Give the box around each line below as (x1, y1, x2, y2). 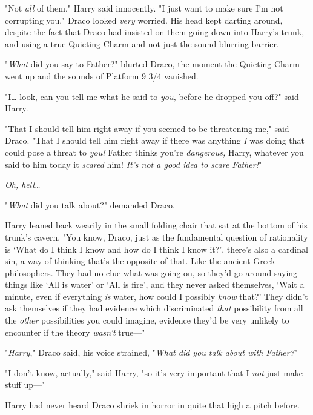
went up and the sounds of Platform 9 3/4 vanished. (5, 69, 199, 82)
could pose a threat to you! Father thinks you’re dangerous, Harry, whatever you (5, 145, 304, 158)
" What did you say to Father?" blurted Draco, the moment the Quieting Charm (5, 58, 300, 70)
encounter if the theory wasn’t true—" (5, 325, 145, 338)
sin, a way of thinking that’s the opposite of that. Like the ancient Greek (5, 254, 275, 267)
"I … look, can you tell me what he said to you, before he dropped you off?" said (5, 90, 299, 102)
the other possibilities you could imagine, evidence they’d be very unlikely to (5, 314, 289, 327)
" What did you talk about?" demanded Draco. (5, 198, 175, 211)
